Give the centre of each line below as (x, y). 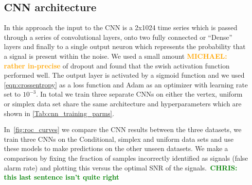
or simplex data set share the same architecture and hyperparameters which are (123, 103)
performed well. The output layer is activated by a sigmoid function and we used (124, 75)
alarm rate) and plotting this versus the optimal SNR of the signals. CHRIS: (121, 167)
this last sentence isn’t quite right (62, 177)
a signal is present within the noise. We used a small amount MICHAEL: (116, 56)
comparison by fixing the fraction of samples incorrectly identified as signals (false (126, 158)
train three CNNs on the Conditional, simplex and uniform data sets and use (119, 139)
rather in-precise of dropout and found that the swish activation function (117, 65)
